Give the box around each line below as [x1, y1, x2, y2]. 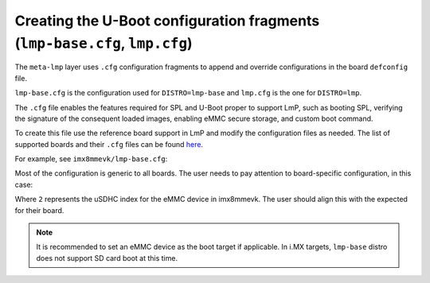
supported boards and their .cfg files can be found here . [14, 139, 203, 149]
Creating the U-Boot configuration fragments [14, 12, 320, 29]
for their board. [14, 205, 64, 215]
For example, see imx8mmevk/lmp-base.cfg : [14, 154, 168, 164]
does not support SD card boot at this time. [36, 253, 178, 262]
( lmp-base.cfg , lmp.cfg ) [14, 34, 193, 52]
